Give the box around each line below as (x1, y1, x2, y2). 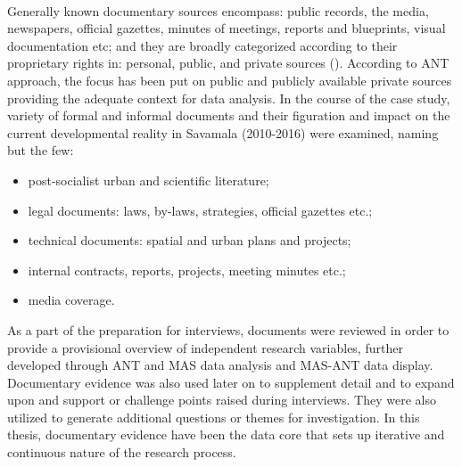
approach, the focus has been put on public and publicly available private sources (7, 70, 452, 89)
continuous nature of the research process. (7, 443, 236, 462)
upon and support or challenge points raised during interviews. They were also (7, 390, 436, 409)
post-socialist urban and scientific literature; (28, 170, 269, 189)
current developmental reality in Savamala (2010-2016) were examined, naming (7, 123, 439, 142)
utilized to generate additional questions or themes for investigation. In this (7, 407, 420, 426)
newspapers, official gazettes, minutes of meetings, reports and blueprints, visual (7, 19, 446, 37)
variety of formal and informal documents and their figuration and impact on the (7, 106, 450, 125)
